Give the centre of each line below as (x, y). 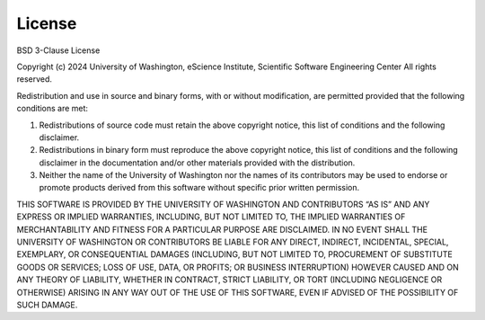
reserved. (35, 79)
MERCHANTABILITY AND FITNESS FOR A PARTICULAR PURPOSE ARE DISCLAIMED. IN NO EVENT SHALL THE (222, 229)
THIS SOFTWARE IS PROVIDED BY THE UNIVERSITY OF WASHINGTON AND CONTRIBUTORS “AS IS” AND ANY (223, 204)
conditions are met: (53, 109)
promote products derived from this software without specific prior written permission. (199, 188)
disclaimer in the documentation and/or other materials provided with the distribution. (197, 163)
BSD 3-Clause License (58, 50)
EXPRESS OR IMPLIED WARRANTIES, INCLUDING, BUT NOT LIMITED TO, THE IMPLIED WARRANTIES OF (211, 217)
